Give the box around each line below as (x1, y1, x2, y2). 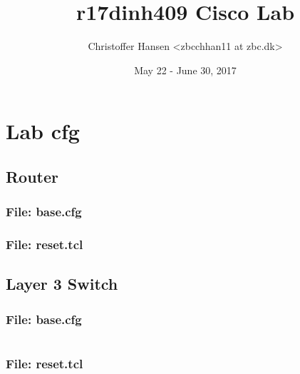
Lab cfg (6, 116, 80, 146)
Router (6, 165, 59, 187)
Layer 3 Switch (6, 273, 118, 295)
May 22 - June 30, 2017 (134, 62, 237, 77)
